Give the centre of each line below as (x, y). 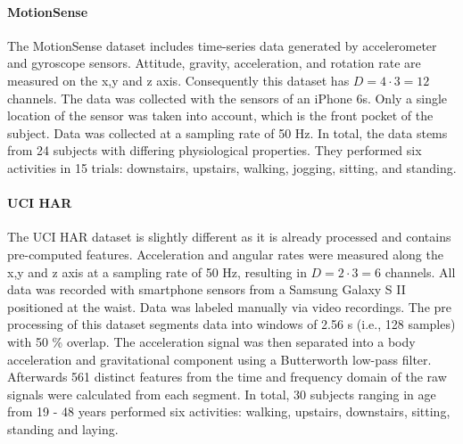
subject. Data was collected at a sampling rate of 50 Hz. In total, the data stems (227, 132)
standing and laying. (63, 428)
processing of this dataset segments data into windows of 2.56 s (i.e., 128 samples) (231, 324)
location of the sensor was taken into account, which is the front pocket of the (220, 115)
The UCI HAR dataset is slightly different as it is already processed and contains (229, 237)
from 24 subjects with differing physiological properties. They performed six (215, 150)
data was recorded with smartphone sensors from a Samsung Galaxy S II (207, 289)
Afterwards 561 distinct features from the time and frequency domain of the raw (227, 377)
